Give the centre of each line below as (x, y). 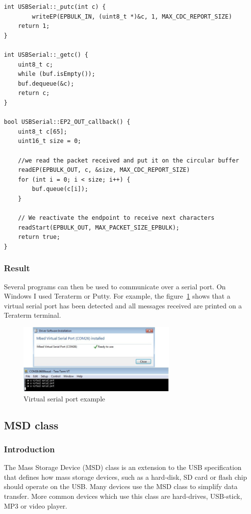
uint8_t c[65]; (42, 131)
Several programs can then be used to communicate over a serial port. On (115, 286)
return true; (39, 237)
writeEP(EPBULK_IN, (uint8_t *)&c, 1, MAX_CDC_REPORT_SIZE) (132, 16)
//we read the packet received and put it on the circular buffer (128, 160)
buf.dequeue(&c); (46, 83)
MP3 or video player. (36, 505)
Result (17, 268)
